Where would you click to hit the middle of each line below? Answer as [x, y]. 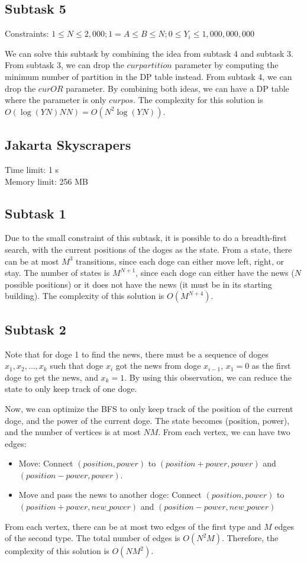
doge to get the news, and [51, 377]
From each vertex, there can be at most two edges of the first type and [133, 526]
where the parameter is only [56, 100]
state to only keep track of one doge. [71, 389]
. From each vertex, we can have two [224, 432]
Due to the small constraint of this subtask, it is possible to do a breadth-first [146, 238]
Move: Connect [46, 463]
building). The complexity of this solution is [85, 296]
